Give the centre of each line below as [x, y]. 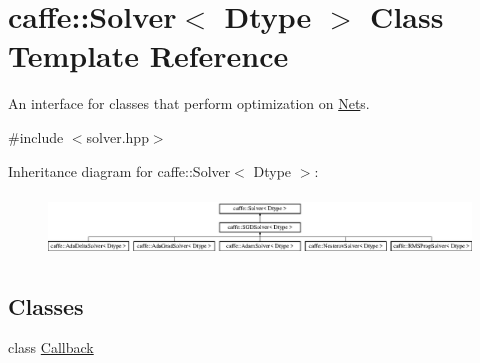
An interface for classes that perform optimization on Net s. [189, 103]
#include [36, 136]
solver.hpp [117, 136]
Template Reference [148, 55]
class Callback [51, 347]
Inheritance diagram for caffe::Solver [119, 170]
